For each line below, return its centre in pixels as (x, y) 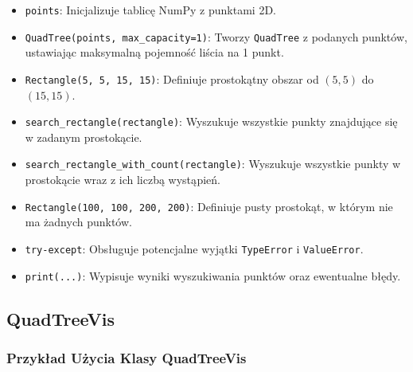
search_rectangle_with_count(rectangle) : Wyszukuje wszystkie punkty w (213, 164)
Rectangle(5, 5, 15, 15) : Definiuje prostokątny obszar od (172, 78)
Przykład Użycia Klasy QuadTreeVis (127, 357)
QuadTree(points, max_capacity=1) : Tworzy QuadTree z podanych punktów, (216, 36)
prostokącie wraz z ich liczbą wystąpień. (123, 180)
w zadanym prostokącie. (84, 137)
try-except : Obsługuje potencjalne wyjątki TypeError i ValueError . (194, 248)
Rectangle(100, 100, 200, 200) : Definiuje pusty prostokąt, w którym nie (209, 206)
